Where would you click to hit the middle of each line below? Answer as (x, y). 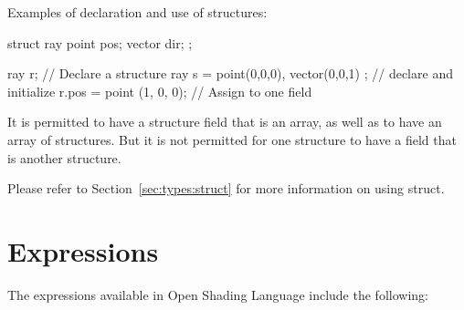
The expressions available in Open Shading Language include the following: (218, 294)
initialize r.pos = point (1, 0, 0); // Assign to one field (160, 91)
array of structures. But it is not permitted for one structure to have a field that (232, 139)
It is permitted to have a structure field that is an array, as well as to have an (225, 122)
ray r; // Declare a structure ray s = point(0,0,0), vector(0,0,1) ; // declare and (230, 73)
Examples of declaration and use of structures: (137, 12)
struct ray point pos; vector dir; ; (100, 42)
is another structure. (64, 157)
